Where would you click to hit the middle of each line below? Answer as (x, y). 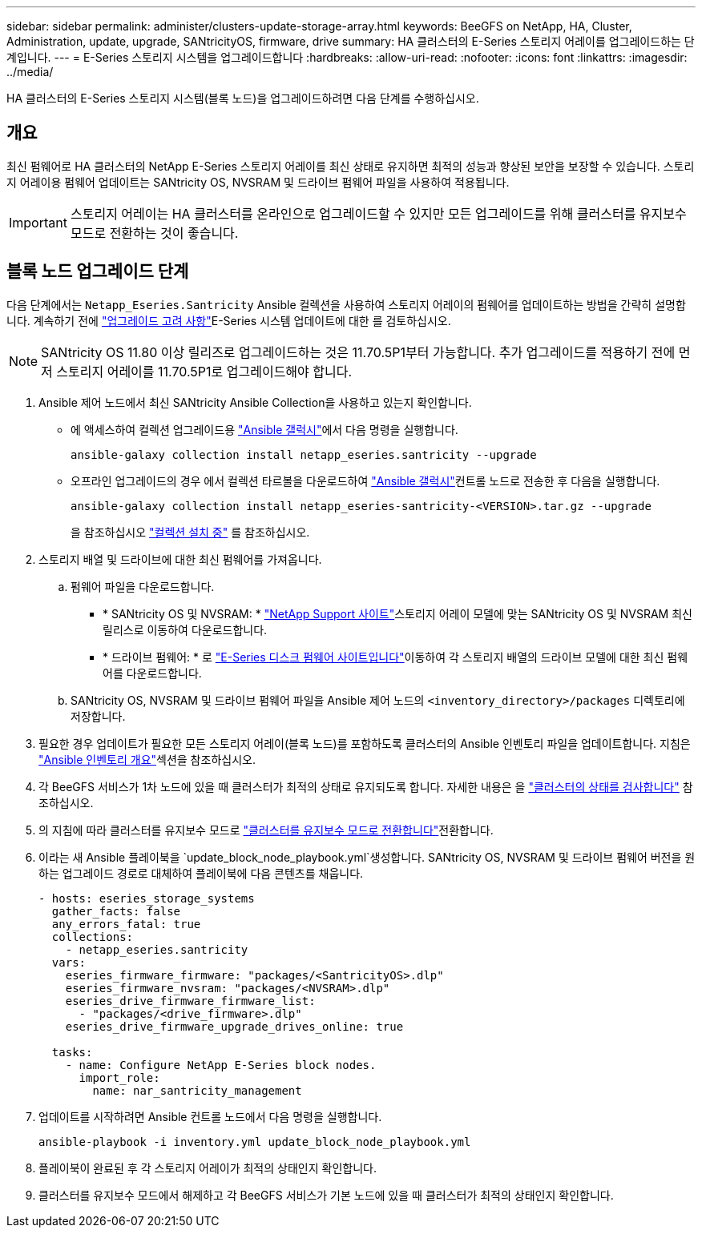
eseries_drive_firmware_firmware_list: (190, 1001)
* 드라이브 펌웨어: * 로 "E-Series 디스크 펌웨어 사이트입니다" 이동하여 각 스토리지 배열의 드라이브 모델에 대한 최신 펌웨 (395, 657)
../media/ (30, 72)
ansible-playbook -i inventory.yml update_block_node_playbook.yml (255, 1142)
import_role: (119, 1077)
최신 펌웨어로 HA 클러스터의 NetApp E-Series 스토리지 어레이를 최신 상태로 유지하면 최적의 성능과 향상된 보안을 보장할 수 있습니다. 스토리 (351, 166)
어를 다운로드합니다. (152, 673)
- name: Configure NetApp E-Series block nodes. (221, 1065)
